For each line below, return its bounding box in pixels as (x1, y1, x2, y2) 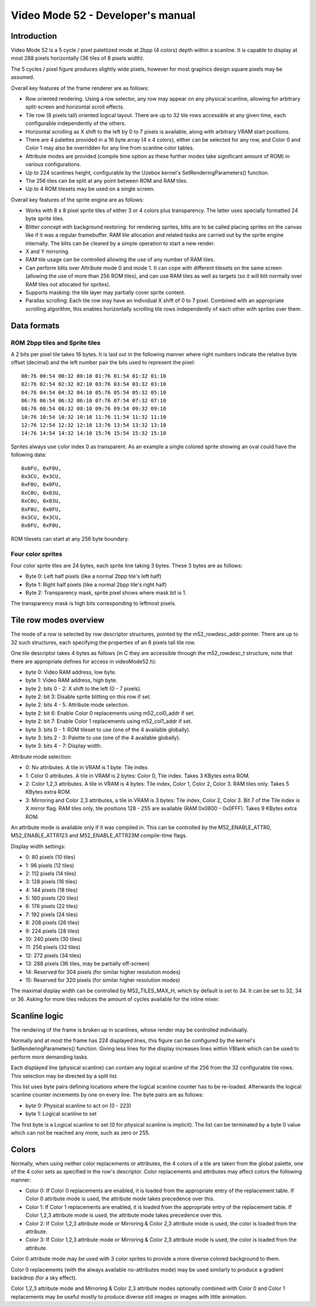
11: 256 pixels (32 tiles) (25, 944, 81, 951)
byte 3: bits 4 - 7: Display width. (25, 742, 102, 749)
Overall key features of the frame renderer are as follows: (11, 84, 149, 91)
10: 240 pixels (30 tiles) (25, 936, 82, 943)
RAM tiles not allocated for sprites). (25, 281, 111, 288)
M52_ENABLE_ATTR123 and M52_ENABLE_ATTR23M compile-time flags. (11, 832, 187, 839)
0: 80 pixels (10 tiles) (25, 854, 75, 861)
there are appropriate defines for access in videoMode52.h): (11, 658, 157, 665)
